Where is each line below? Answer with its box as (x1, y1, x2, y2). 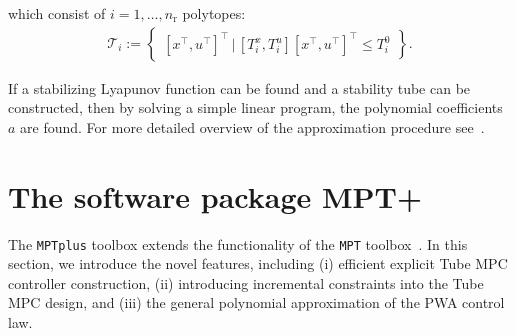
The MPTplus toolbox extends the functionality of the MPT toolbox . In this (8, 233, 468, 254)
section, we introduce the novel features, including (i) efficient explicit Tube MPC (8, 253, 508, 274)
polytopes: (182, 3, 246, 23)
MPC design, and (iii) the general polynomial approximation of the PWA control (8, 292, 505, 313)
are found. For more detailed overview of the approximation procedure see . (20, 116, 485, 137)
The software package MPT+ (8, 175, 423, 216)
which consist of (8, 3, 106, 23)
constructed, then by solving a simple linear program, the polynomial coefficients (8, 97, 503, 118)
